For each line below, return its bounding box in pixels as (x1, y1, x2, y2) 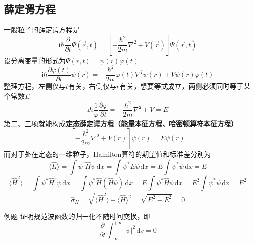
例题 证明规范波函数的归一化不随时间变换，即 (4, 211, 151, 221)
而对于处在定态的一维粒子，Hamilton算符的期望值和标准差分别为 (4, 149, 211, 159)
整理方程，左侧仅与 (4, 81, 66, 91)
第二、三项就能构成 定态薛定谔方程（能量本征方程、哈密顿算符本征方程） (4, 118, 238, 128)
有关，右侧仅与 (68, 81, 117, 91)
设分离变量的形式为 (4, 55, 66, 65)
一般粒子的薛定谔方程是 (4, 25, 80, 35)
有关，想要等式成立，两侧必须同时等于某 (119, 81, 251, 91)
